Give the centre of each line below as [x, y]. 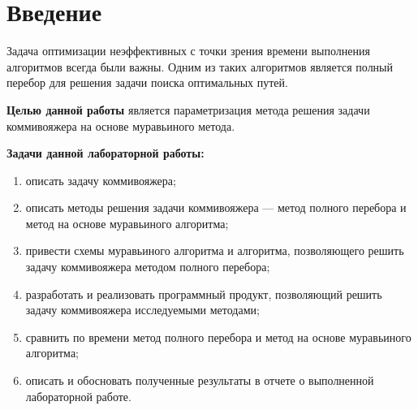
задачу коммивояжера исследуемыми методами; [142, 310]
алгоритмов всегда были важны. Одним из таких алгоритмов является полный [200, 66]
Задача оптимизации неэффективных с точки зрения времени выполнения [188, 51]
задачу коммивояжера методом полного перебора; [148, 267]
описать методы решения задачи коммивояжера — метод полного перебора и [216, 207]
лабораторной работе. [78, 396]
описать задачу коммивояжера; [101, 180]
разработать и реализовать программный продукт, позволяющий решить [204, 293]
